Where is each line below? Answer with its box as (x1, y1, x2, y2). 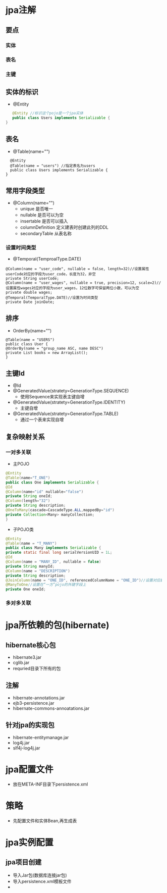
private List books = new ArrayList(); (5, 350, 88, 355)
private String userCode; (5, 276, 59, 281)
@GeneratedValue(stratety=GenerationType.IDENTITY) (12, 399, 125, 405)
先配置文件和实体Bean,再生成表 (12, 818, 77, 824)
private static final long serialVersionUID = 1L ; (5, 550, 112, 555)
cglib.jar (12, 660, 30, 666)
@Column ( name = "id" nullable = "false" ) (5, 489, 84, 494)
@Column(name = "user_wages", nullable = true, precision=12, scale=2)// (5, 280, 162, 285)
